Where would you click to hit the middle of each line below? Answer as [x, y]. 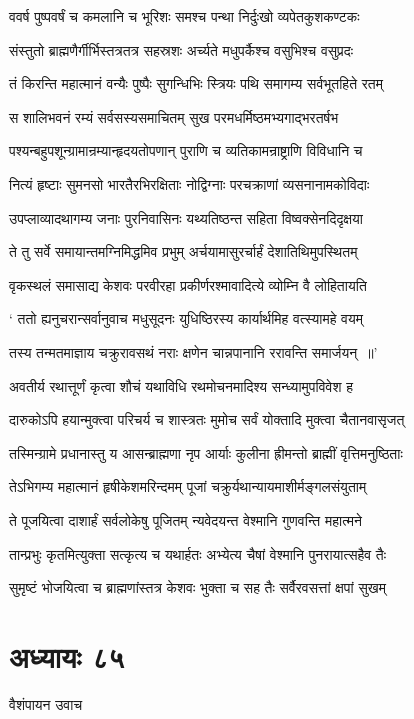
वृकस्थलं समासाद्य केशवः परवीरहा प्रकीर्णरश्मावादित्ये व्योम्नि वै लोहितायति [188, 284]
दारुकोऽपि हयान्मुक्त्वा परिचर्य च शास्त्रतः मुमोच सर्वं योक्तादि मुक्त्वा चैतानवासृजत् [207, 419]
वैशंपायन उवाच [46, 703]
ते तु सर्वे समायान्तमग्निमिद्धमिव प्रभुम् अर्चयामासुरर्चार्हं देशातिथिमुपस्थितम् [183, 251]
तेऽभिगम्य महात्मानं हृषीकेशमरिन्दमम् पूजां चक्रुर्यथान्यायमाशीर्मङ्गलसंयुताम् [188, 486]
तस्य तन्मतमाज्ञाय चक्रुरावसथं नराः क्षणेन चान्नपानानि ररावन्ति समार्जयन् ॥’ [193, 351]
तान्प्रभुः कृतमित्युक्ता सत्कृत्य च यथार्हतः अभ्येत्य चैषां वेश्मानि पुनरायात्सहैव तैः [198, 553]
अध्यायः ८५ [67, 655]
